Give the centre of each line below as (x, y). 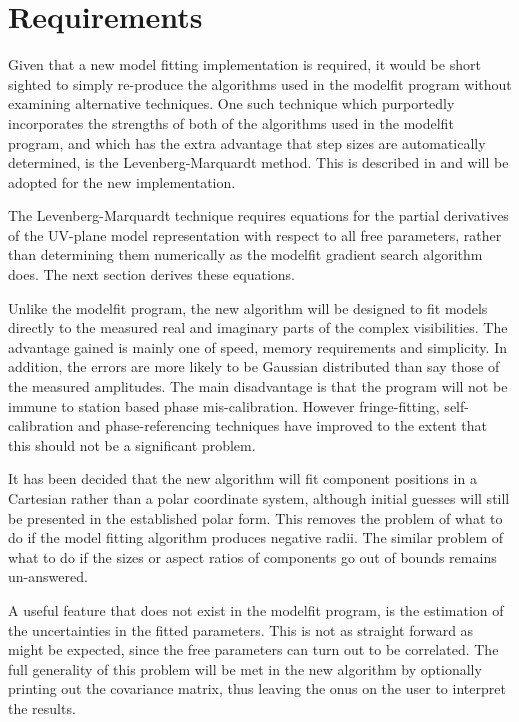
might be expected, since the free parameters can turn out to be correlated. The (253, 649)
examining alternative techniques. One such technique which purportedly (231, 103)
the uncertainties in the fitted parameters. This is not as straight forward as (241, 629)
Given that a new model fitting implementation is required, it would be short (244, 64)
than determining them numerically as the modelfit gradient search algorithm (245, 254)
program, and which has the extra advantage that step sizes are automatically (247, 142)
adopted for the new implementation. (122, 181)
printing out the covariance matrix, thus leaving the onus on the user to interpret (257, 688)
